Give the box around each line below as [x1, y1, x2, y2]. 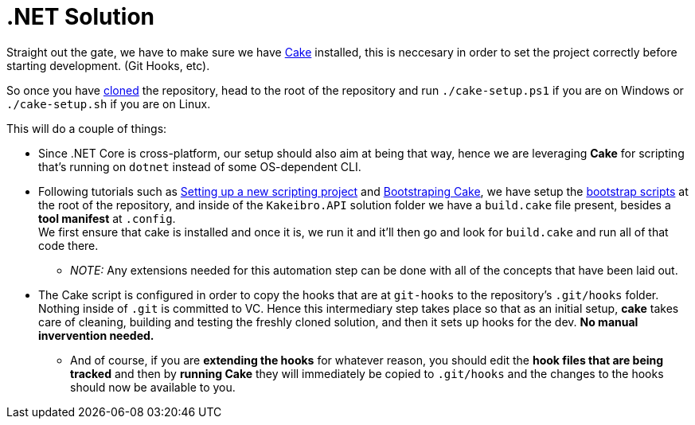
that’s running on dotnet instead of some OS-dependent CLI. [38, 159, 361, 174]
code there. [38, 238, 99, 252]
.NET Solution [6, 3, 154, 30]
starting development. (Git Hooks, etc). [6, 58, 210, 72]
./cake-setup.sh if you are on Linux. [6, 96, 211, 111]
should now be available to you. [70, 380, 236, 394]
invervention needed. [38, 328, 154, 342]
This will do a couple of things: [6, 121, 167, 135]
